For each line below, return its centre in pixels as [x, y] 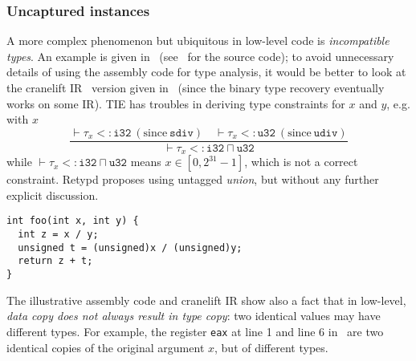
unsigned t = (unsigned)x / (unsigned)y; [130, 247]
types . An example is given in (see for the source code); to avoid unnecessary [200, 56]
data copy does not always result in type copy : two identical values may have [194, 316]
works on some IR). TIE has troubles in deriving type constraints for [176, 103]
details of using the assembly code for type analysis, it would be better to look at [206, 72]
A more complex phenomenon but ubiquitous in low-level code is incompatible [198, 41]
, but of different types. [271, 347]
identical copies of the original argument [106, 347]
